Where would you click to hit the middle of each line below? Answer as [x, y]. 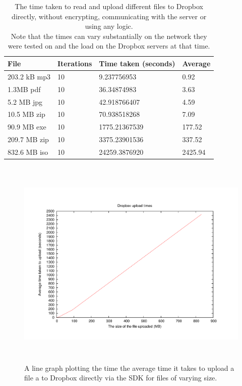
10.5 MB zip [26, 114]
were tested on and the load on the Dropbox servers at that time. [109, 46]
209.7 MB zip [28, 139]
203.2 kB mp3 [29, 76]
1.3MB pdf [24, 89]
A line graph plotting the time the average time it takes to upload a [129, 368]
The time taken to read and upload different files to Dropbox [109, 6]
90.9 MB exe [27, 127]
